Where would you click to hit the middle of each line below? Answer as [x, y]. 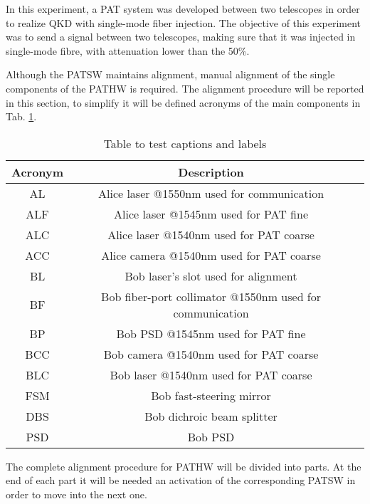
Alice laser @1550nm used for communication [211, 193]
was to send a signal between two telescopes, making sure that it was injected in [181, 37]
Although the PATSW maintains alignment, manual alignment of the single [170, 74]
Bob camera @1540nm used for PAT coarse [211, 354]
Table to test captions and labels [185, 143]
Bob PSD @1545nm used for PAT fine [211, 333]
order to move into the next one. [76, 494]
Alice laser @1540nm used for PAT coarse [211, 234]
